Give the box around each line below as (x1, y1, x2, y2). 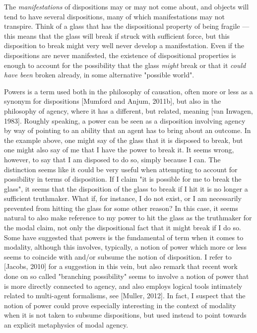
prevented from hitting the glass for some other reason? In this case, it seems (4, 202, 238, 213)
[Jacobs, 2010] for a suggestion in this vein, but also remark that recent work (4, 261, 238, 271)
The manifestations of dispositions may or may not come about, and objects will (4, 1, 249, 11)
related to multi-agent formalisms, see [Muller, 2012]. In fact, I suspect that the (4, 290, 246, 301)
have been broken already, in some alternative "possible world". (4, 69, 194, 80)
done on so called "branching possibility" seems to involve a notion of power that (4, 271, 249, 281)
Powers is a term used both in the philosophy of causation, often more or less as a (4, 86, 253, 96)
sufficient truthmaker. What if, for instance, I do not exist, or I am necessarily (4, 193, 242, 203)
